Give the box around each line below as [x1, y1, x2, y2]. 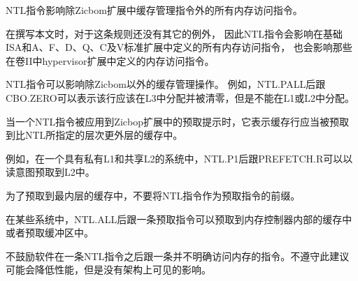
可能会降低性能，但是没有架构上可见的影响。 [6, 262, 211, 277]
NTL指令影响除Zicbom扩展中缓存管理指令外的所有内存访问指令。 [6, 3, 303, 17]
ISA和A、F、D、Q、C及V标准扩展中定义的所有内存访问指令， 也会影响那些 [6, 40, 352, 54]
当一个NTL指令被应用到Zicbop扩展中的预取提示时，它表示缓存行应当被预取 [6, 114, 349, 128]
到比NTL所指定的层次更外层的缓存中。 [6, 128, 183, 142]
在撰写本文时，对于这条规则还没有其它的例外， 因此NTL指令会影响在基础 [6, 26, 343, 40]
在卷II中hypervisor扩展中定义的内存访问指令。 [6, 53, 215, 68]
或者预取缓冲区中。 [6, 225, 94, 240]
